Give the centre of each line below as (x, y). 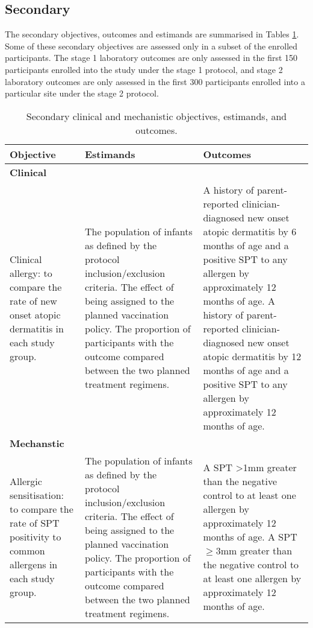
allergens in (34, 565)
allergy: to (31, 273)
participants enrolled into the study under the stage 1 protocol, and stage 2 (144, 69)
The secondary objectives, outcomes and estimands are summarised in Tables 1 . (152, 34)
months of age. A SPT (250, 537)
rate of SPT (35, 523)
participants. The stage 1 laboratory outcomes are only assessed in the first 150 (151, 58)
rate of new (33, 300)
